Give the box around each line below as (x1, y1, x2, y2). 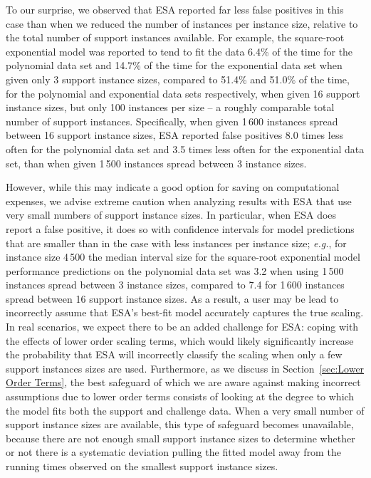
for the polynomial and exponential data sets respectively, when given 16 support (6, 85, 360, 100)
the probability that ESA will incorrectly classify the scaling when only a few (6, 347, 343, 362)
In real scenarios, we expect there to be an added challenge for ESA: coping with (6, 319, 359, 334)
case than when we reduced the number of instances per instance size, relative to (6, 16, 358, 31)
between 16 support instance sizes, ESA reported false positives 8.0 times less (6, 128, 343, 142)
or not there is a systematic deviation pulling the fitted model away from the (6, 445, 341, 459)
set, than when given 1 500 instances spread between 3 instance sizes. (6, 155, 307, 170)
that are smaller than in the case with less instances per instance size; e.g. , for (6, 235, 347, 250)
